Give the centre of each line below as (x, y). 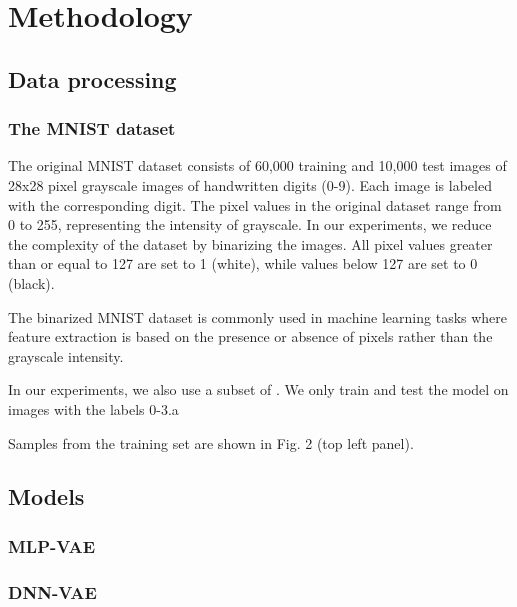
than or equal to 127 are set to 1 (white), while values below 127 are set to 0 (243, 263)
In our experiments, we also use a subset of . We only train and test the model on (258, 389)
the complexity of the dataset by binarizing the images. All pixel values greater (250, 243)
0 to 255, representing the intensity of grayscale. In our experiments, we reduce (250, 224)
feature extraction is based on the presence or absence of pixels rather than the (250, 336)
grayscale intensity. (66, 355)
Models (46, 496)
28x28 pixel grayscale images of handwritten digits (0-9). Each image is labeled (250, 184)
